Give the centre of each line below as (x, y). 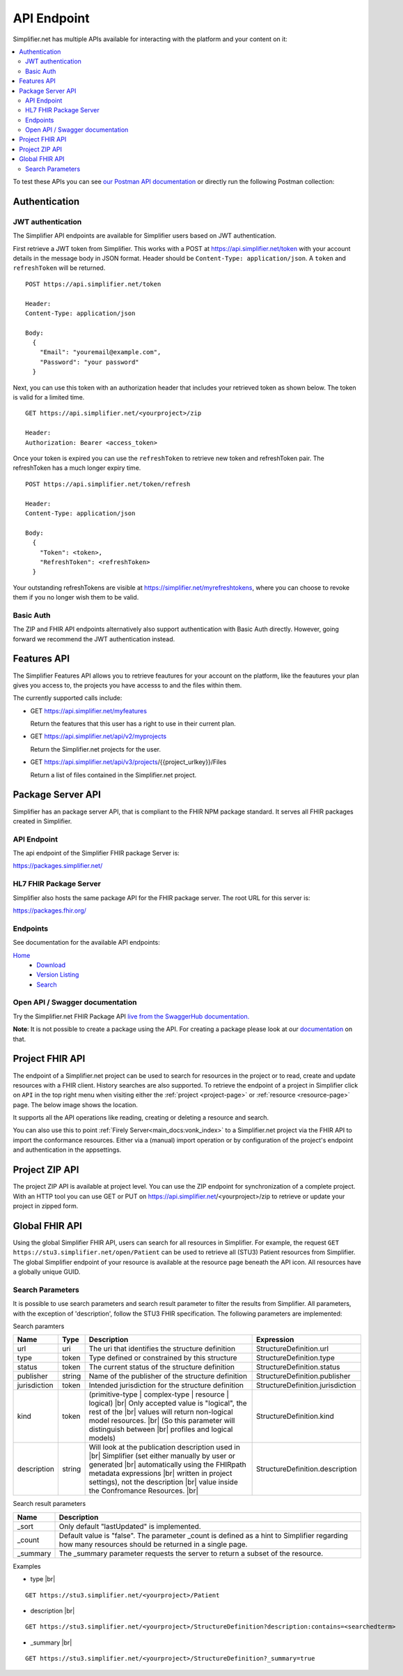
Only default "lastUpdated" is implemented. (130, 1526)
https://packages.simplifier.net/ (58, 866)
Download (51, 965)
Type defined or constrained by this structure (163, 1358)
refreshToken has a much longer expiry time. (77, 468)
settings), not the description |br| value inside (163, 1482)
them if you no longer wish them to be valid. (76, 597)
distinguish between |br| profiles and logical (161, 1429)
